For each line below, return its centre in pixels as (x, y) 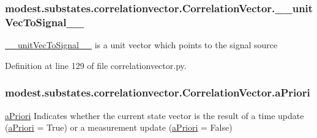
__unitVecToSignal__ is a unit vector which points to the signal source (141, 45)
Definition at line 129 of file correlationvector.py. (96, 65)
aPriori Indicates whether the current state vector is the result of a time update (155, 115)
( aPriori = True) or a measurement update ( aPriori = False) (119, 127)
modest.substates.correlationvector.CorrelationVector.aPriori (158, 93)
